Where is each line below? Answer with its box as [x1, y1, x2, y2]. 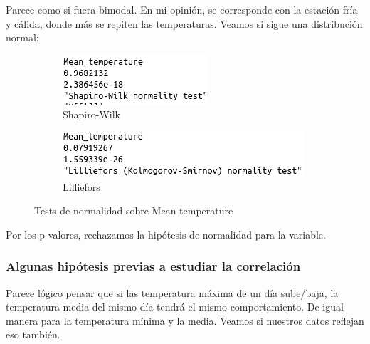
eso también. [6, 327, 60, 342]
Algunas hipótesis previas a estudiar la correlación [6, 257, 301, 275]
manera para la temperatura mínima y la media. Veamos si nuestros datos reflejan [6, 313, 364, 328]
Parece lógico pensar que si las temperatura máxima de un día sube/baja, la [6, 285, 339, 300]
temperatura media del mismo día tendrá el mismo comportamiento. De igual [6, 299, 344, 314]
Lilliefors [63, 179, 100, 194]
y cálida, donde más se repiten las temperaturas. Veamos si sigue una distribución [6, 16, 363, 31]
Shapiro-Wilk [63, 107, 120, 122]
